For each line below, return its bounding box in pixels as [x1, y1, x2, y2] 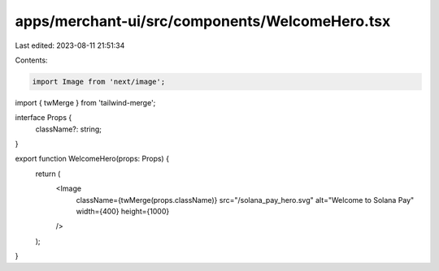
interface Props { [15, 113, 72, 123]
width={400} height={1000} [76, 207, 170, 217]
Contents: [15, 55, 48, 65]
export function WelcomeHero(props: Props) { [15, 154, 170, 164]
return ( [35, 169, 61, 179]
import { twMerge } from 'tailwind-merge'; [15, 97, 156, 107]
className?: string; [35, 124, 102, 134]
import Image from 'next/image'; [32, 77, 166, 86]
